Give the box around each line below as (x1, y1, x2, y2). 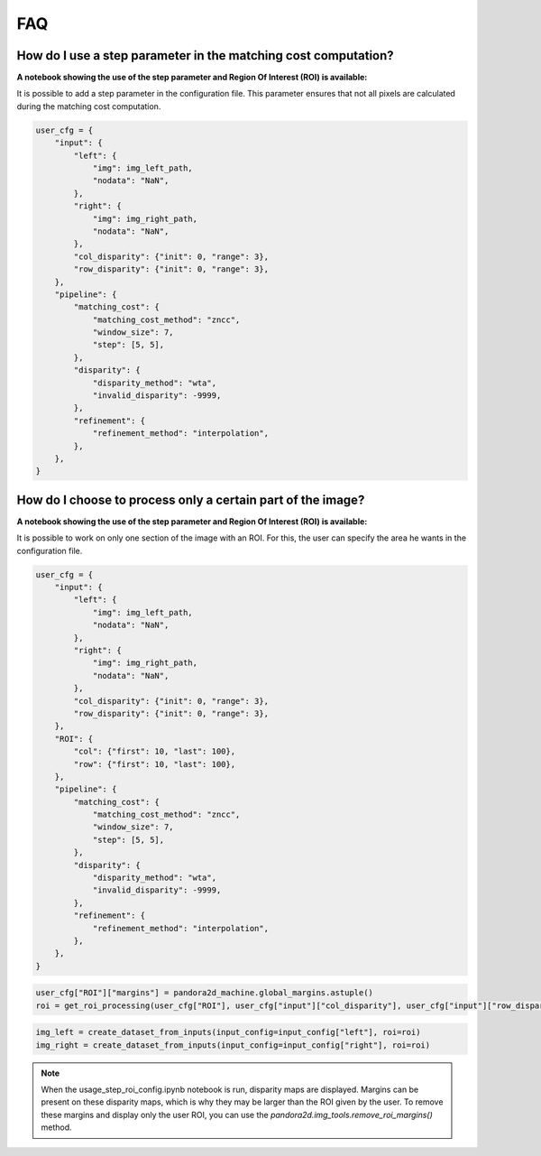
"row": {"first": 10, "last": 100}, (73, 759, 236, 769)
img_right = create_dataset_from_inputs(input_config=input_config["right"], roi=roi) (35, 1040, 431, 1050)
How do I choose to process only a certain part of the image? (16, 492, 365, 507)
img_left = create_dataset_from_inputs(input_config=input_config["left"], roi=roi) (35, 1027, 421, 1038)
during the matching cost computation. (16, 100, 161, 112)
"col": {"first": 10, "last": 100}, (73, 746, 236, 757)
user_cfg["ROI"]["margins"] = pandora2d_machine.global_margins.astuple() (35, 988, 374, 998)
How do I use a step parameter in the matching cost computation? (16, 48, 394, 63)
